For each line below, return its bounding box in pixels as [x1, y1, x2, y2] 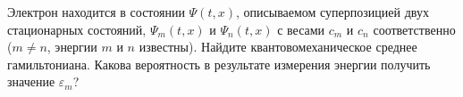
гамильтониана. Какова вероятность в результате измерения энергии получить [7, 54, 431, 73]
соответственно [373, 20, 456, 38]
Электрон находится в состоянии [7, 3, 185, 20]
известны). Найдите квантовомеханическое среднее [139, 37, 417, 56]
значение [7, 72, 55, 91]
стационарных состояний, [7, 20, 147, 38]
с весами [277, 20, 325, 38]
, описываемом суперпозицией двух [235, 3, 429, 20]
